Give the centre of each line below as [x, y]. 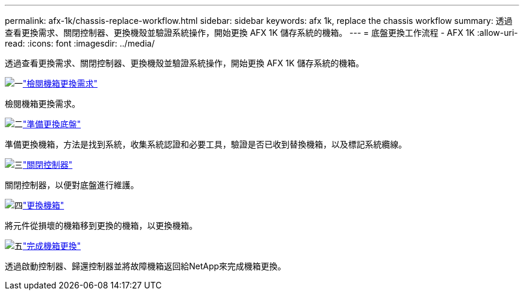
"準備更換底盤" [52, 124]
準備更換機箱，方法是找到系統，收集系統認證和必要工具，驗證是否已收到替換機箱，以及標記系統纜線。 [206, 144]
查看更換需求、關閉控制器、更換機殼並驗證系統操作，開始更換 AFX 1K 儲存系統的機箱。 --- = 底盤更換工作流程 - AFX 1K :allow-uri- [261, 33]
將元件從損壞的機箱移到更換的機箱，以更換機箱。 [101, 225]
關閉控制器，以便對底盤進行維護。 [72, 185]
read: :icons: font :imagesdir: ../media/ [80, 43]
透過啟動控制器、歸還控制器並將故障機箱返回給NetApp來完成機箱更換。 [146, 266]
